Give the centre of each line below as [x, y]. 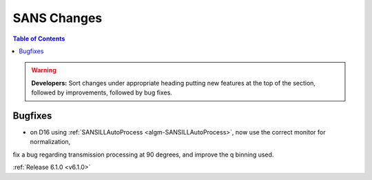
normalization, [50, 142]
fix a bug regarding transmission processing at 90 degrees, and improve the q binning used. [143, 154]
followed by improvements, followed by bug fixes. [102, 92]
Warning [44, 70]
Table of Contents [39, 39]
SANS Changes [58, 18]
